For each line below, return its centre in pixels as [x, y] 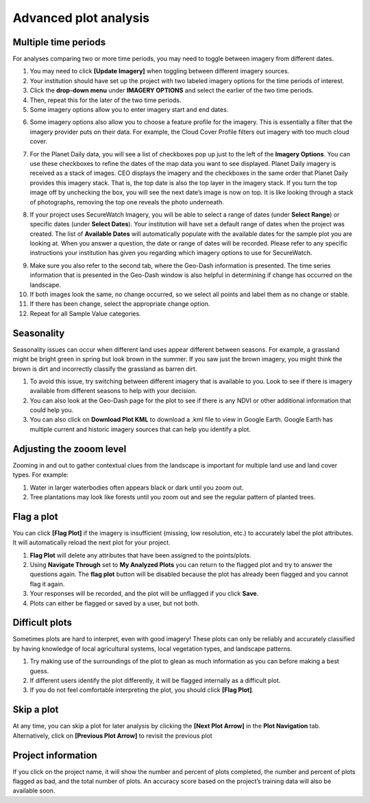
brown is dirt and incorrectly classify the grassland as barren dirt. [105, 369]
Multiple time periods [59, 42]
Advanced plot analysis [81, 18]
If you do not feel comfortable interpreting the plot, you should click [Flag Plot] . [141, 690]
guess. [39, 671]
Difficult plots [42, 623]
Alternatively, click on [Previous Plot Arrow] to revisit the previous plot [112, 735]
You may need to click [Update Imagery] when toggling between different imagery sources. [160, 71]
